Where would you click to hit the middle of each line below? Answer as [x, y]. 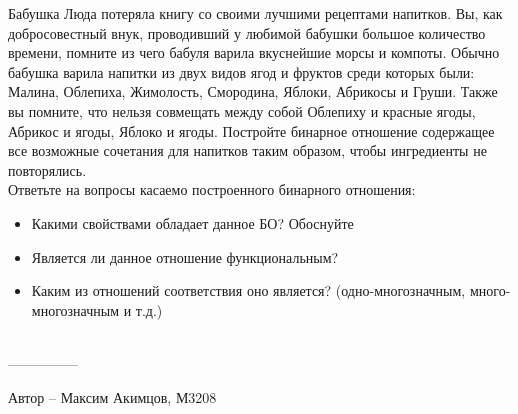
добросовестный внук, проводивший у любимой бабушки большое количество [247, 32]
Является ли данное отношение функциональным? [185, 256]
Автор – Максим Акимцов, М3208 [112, 396]
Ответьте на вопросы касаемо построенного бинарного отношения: [212, 189]
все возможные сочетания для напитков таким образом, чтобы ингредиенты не [247, 150]
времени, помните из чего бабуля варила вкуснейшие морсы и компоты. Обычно [254, 52]
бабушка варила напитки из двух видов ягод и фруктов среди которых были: [241, 71]
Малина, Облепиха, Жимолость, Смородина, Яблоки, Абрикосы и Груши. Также [253, 91]
